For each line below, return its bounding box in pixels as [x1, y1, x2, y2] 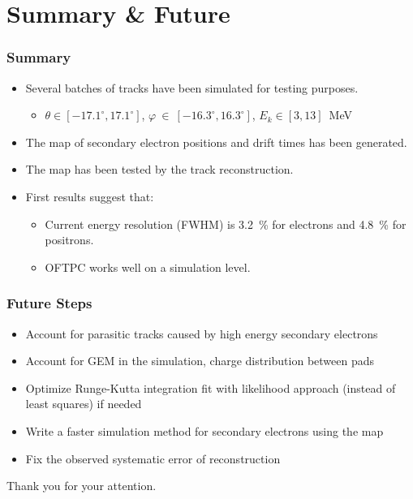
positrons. [45, 231, 94, 248]
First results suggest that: [25, 187, 154, 204]
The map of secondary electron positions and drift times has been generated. [25, 133, 407, 150]
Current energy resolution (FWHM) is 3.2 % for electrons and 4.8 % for [45, 215, 407, 232]
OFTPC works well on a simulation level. [45, 258, 251, 275]
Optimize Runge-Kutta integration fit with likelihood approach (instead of [25, 379, 396, 396]
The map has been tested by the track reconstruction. [25, 161, 294, 178]
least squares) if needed [25, 395, 142, 412]
